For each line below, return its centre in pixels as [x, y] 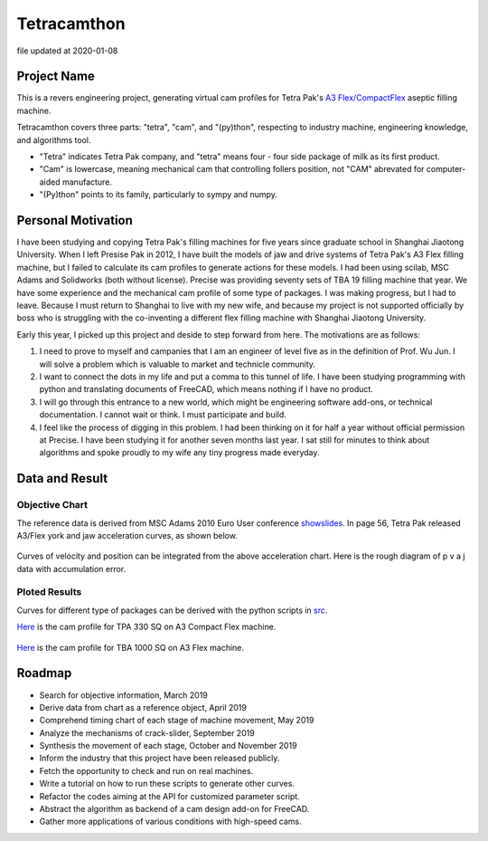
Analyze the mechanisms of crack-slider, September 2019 [147, 732]
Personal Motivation [75, 220]
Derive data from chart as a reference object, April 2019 [143, 707]
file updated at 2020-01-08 [67, 51]
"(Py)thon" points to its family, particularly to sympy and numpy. [158, 195]
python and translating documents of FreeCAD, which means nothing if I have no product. [206, 389]
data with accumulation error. [71, 569]
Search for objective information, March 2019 [123, 695]
